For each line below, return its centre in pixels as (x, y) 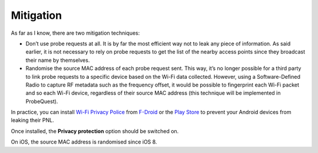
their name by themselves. (58, 60)
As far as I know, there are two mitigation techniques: (75, 33)
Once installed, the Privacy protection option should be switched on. (95, 131)
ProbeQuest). (42, 101)
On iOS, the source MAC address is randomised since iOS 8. (84, 142)
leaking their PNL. (32, 120)
